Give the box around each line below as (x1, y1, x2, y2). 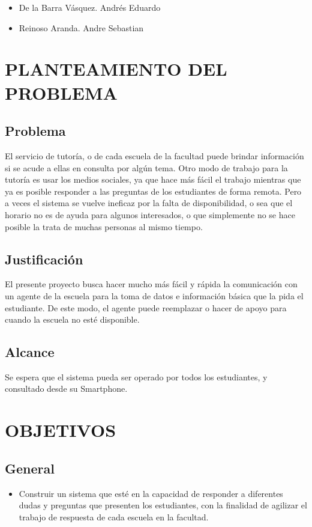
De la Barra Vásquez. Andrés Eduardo (19, 1, 161, 13)
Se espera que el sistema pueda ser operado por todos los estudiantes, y (5, 370, 268, 383)
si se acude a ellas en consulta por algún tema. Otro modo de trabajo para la (5, 161, 288, 174)
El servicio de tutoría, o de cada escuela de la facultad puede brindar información (5, 149, 304, 162)
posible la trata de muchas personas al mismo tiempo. (5, 220, 203, 233)
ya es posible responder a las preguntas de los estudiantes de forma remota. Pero (5, 184, 302, 197)
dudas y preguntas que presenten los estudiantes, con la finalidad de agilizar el (19, 499, 307, 511)
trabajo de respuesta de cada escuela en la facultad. (19, 510, 209, 523)
